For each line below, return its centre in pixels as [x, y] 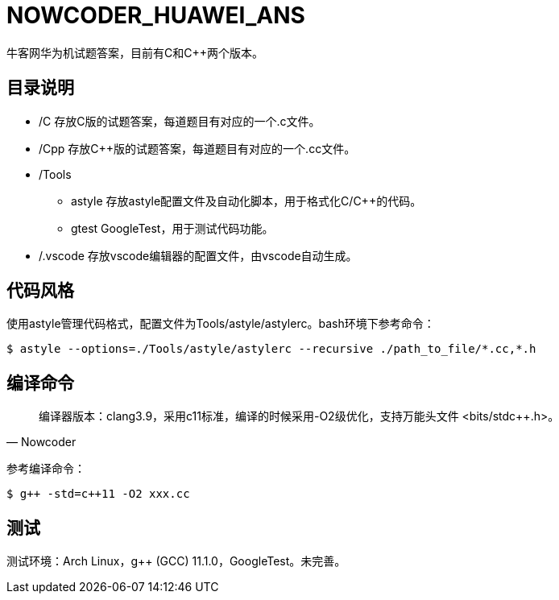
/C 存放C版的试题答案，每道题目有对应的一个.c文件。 [180, 121]
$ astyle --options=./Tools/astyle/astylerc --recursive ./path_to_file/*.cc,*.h [271, 349]
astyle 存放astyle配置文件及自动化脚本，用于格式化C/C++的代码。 [246, 201]
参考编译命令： [46, 469]
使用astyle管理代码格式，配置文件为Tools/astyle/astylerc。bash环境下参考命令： [221, 324]
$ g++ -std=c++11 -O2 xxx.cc [98, 494]
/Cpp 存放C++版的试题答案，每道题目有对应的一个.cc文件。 [197, 148]
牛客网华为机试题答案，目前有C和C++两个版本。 [135, 52]
